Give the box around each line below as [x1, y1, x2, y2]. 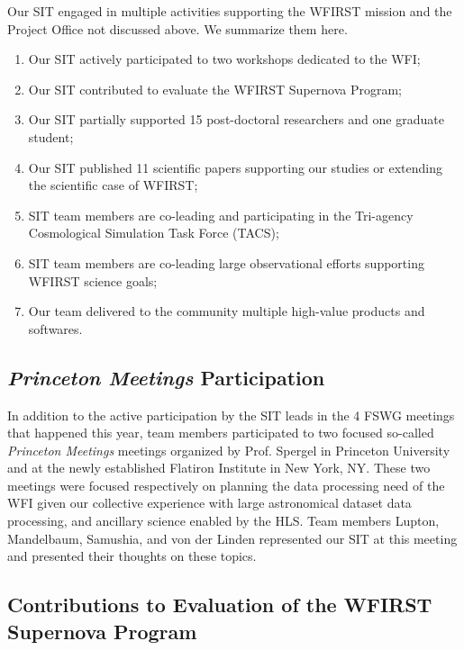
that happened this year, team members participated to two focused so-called [7, 423, 434, 442]
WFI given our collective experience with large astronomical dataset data [7, 493, 412, 512]
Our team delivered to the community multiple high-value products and [28, 302, 425, 320]
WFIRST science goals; [28, 271, 158, 290]
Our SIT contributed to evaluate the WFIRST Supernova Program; [28, 79, 402, 98]
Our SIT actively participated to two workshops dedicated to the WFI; [28, 50, 421, 68]
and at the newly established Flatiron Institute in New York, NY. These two [7, 458, 431, 477]
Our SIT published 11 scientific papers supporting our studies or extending [28, 158, 443, 176]
